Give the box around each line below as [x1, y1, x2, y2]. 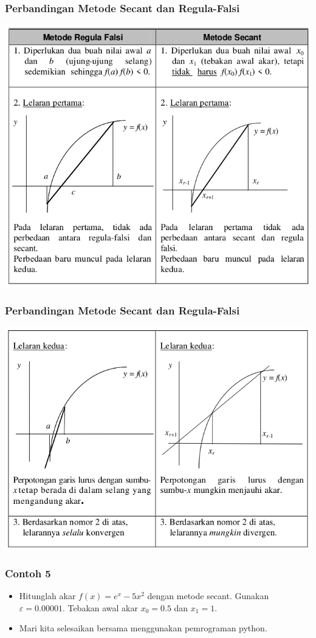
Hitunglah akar [19, 589, 76, 602]
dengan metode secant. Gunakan [147, 589, 269, 602]
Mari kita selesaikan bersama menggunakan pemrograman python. [19, 622, 267, 634]
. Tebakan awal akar [62, 601, 138, 614]
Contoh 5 [5, 565, 51, 580]
